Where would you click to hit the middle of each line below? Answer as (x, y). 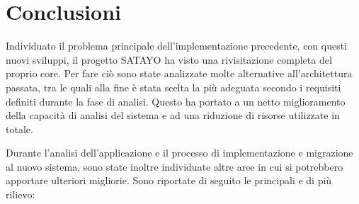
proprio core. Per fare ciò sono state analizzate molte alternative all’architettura (179, 73)
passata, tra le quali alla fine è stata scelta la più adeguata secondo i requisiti (173, 87)
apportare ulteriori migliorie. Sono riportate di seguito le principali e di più (169, 180)
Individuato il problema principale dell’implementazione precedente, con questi (177, 46)
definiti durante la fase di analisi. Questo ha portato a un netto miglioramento (176, 101)
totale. (19, 129)
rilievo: (21, 194)
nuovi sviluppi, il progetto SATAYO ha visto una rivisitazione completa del (169, 59)
